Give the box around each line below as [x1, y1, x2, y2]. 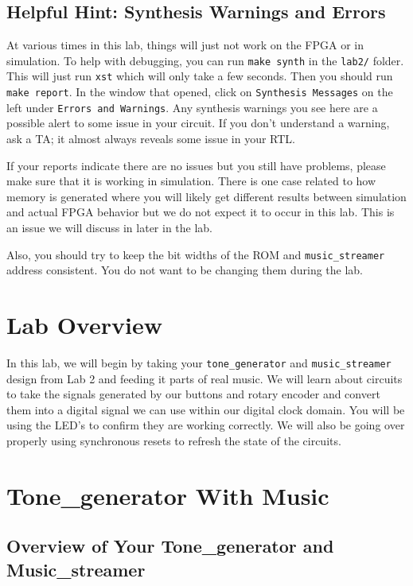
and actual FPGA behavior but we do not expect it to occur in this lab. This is [6, 204, 395, 220]
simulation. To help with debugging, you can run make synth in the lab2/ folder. [6, 52, 404, 68]
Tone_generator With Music [6, 479, 329, 511]
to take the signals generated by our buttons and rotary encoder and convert [6, 386, 380, 402]
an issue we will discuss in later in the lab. [6, 219, 213, 235]
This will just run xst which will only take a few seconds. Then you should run [6, 68, 393, 84]
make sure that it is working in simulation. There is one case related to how [6, 173, 376, 189]
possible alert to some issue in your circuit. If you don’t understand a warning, [6, 114, 390, 131]
